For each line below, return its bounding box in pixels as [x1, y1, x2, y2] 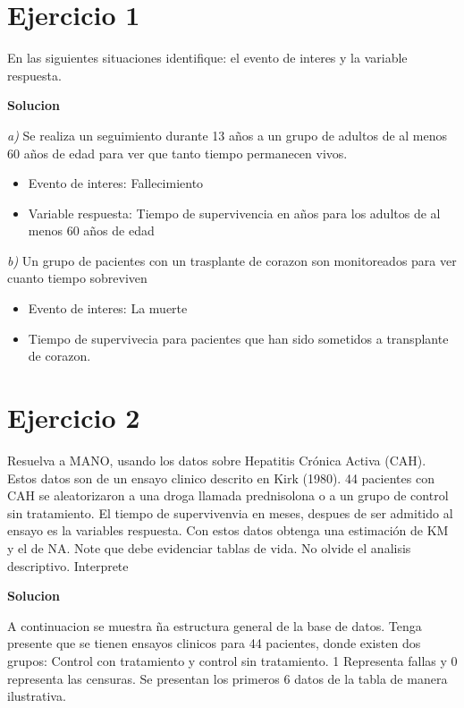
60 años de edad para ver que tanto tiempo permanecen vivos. [7, 143, 348, 162]
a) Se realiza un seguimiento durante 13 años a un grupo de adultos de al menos [7, 125, 448, 144]
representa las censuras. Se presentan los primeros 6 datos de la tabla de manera [7, 669, 448, 687]
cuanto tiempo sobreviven [7, 269, 148, 287]
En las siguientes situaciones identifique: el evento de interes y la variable [7, 48, 408, 67]
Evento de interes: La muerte [28, 299, 188, 318]
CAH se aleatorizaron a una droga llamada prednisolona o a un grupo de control [7, 486, 449, 505]
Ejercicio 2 [7, 399, 140, 436]
